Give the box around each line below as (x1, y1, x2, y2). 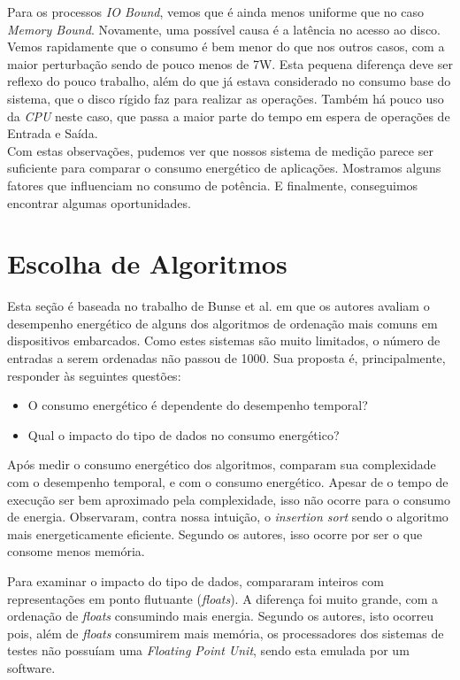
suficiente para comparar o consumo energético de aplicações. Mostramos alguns (7, 158, 441, 177)
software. (7, 658, 56, 676)
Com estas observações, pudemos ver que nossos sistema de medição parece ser (7, 141, 433, 159)
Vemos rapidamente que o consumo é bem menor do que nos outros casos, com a (7, 37, 445, 56)
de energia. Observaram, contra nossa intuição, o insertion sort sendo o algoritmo (7, 507, 448, 526)
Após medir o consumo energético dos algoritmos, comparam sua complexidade (7, 455, 436, 474)
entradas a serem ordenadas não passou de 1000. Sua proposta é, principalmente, (7, 349, 446, 367)
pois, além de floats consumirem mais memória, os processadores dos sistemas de (7, 623, 444, 642)
